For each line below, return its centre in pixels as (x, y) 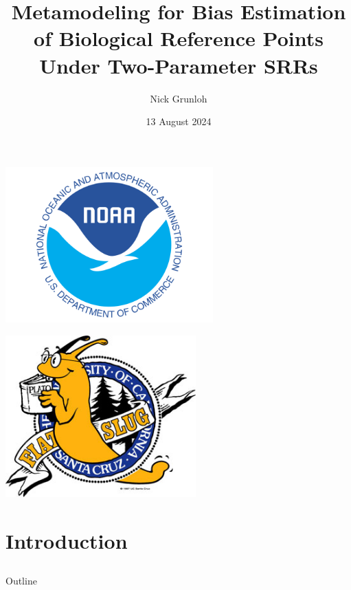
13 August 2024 (179, 121)
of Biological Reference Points (179, 38)
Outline (21, 581)
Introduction (67, 540)
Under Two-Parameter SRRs (179, 65)
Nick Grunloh (179, 98)
